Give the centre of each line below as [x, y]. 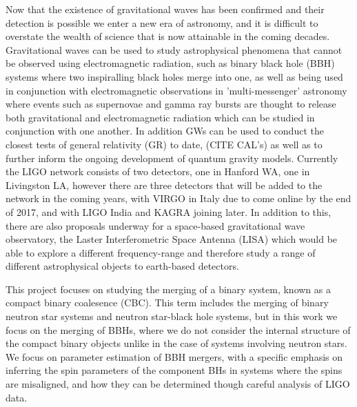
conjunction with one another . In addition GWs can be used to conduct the [165, 131]
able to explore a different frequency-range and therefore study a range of [161, 252]
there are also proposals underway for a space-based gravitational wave [155, 225]
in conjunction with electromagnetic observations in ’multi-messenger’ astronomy [176, 90]
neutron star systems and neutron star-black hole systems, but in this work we [172, 316]
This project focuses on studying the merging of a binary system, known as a [168, 289]
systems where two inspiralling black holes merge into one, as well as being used [174, 76]
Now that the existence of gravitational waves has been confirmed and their [165, 9]
